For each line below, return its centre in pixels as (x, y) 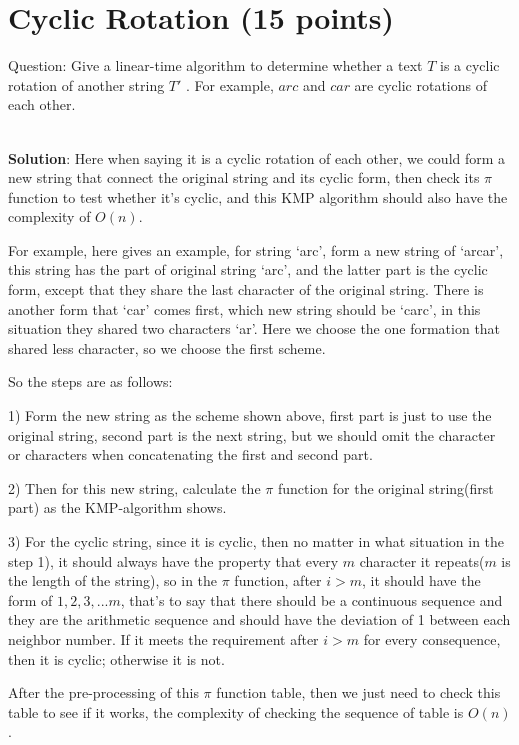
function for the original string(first (385, 487)
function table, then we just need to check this (358, 692)
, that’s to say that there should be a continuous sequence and (311, 599)
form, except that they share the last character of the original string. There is (246, 289)
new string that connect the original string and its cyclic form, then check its (244, 177)
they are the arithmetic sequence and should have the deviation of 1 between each (259, 619)
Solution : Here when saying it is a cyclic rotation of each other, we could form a (257, 157)
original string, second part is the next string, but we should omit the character (252, 434)
